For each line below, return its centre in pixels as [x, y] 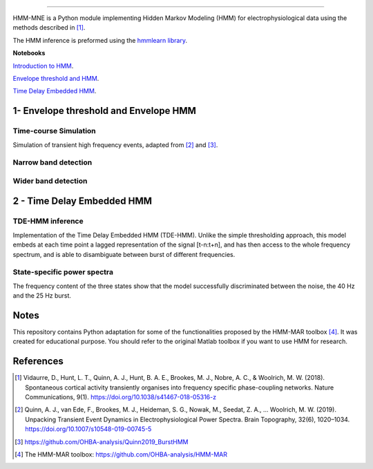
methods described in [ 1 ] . [49, 28]
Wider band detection [50, 181]
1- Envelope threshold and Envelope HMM [105, 111]
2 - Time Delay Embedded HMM [82, 201]
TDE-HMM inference [48, 221]
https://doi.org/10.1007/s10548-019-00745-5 [88, 429]
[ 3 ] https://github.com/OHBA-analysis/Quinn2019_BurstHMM [102, 441]
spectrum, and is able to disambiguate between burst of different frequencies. [124, 254]
